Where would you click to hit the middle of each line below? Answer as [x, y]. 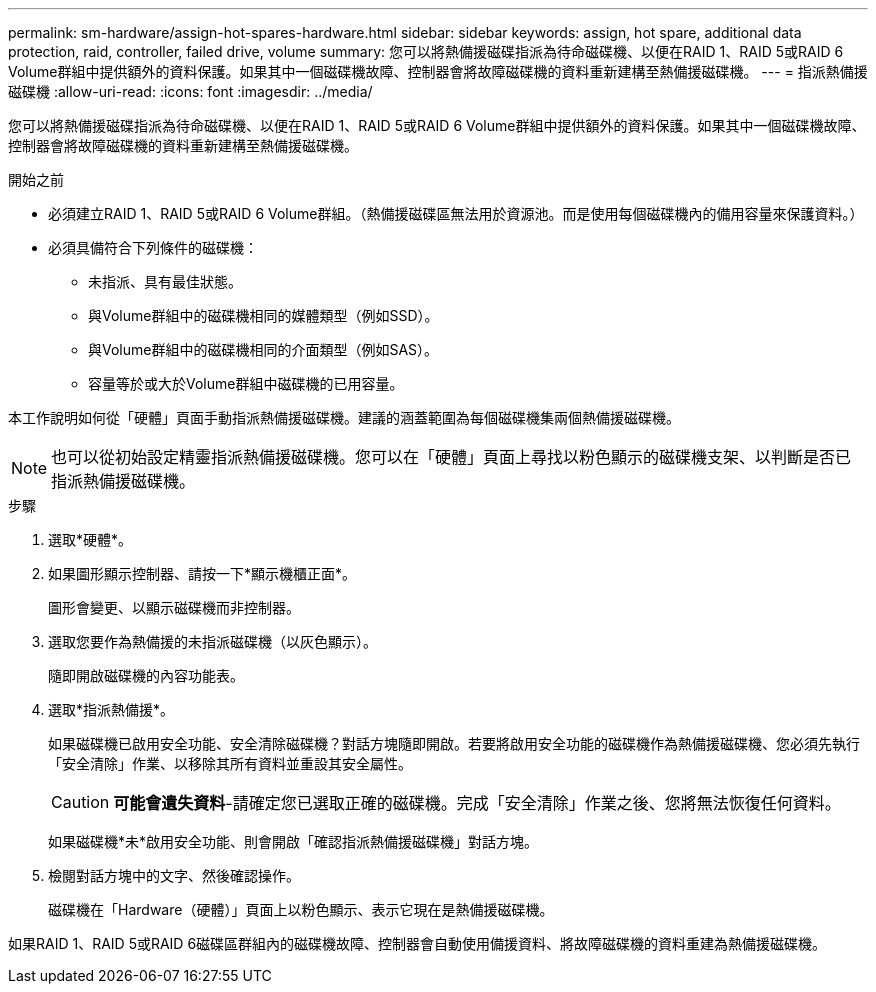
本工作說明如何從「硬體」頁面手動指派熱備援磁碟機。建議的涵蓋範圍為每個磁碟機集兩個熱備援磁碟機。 [344, 417]
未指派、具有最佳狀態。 [165, 281]
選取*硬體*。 [90, 539]
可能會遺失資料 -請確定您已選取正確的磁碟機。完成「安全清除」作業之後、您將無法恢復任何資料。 [477, 803]
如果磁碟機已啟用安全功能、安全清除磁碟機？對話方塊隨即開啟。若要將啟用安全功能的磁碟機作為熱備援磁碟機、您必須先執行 [454, 743]
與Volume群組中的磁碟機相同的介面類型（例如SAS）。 [263, 349]
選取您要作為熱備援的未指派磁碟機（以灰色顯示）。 [212, 641]
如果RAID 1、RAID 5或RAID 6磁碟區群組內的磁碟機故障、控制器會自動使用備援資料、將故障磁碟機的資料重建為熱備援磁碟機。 [417, 943]
